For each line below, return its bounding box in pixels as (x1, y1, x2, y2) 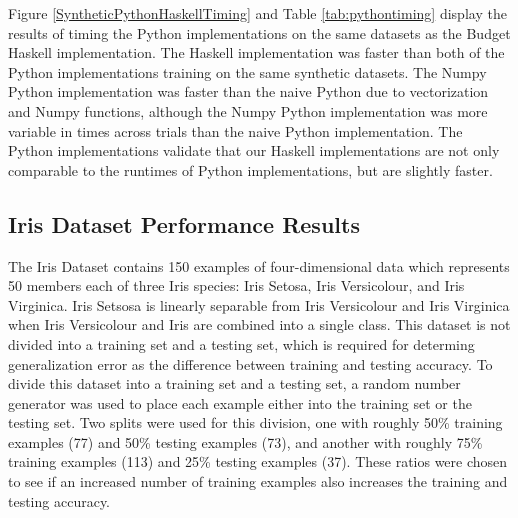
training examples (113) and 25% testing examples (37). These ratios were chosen (8, 451, 508, 472)
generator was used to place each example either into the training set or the (8, 392, 472, 413)
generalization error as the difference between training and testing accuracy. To (8, 353, 493, 374)
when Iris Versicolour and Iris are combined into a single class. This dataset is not (8, 314, 511, 335)
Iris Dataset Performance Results (8, 208, 360, 239)
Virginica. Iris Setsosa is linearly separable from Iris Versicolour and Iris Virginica (8, 294, 510, 315)
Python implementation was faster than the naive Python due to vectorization (8, 81, 489, 102)
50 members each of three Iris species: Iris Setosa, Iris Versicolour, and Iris (8, 275, 465, 296)
